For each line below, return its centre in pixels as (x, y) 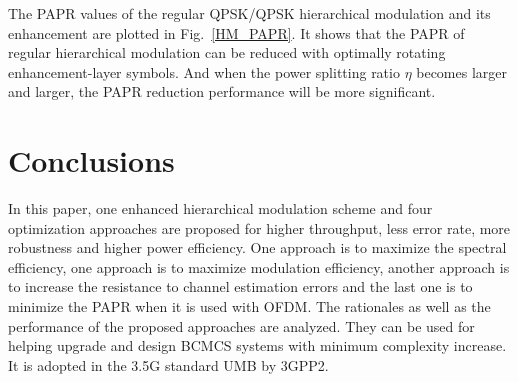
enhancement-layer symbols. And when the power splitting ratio (204, 71)
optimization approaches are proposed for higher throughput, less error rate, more (259, 227)
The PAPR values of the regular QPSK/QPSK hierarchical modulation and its (249, 13)
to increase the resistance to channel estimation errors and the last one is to (240, 286)
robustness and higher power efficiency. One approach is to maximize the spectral (257, 247)
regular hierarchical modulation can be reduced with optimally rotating (227, 52)
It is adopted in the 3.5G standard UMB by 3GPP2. (168, 364)
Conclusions (91, 160)
